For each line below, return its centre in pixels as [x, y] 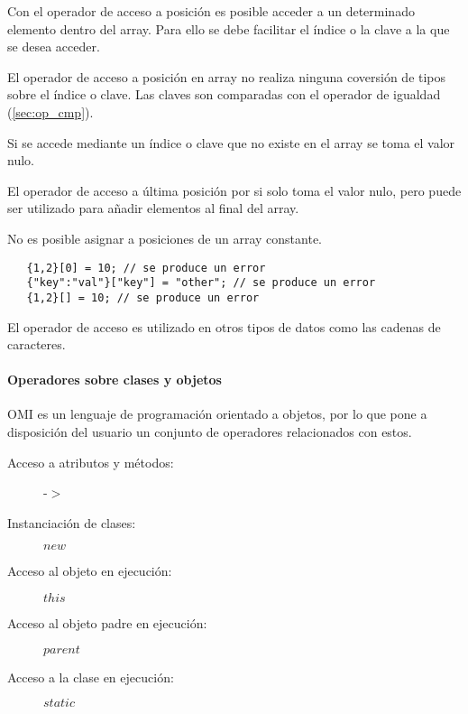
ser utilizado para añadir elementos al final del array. [153, 208]
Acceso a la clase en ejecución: [91, 677]
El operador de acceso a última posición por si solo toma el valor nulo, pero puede [234, 190]
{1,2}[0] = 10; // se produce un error [146, 268]
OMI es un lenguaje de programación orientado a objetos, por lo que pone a [217, 414]
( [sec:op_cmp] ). [50, 111]
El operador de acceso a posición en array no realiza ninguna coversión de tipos [227, 76]
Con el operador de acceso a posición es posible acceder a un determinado [211, 11]
